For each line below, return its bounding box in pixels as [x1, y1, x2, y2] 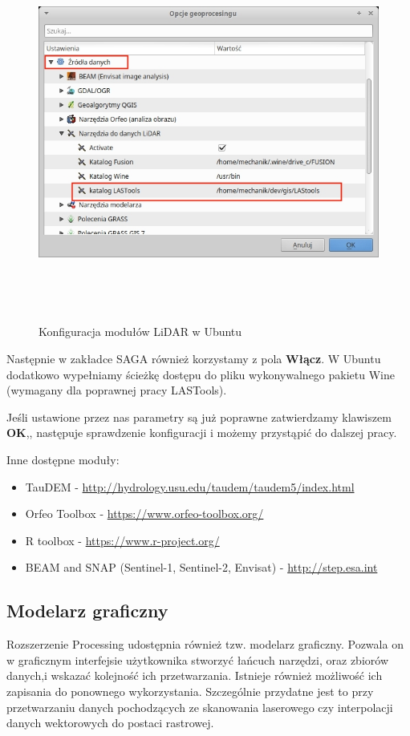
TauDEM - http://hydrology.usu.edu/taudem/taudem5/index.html [25, 478, 355, 495]
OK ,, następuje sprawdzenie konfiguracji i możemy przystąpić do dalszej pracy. [6, 424, 397, 441]
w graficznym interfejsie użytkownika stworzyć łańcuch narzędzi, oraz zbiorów [6, 651, 388, 668]
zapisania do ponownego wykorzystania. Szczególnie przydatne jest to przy [6, 682, 374, 699]
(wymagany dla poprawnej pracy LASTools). [6, 382, 227, 398]
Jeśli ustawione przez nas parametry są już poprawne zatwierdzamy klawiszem [6, 408, 392, 425]
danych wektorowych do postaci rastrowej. [6, 714, 214, 731]
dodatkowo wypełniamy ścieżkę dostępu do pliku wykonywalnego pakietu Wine [6, 366, 395, 382]
